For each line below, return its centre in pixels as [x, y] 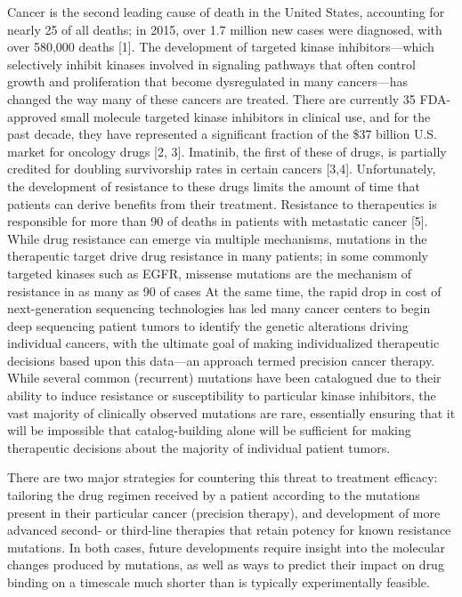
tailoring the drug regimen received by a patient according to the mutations [214, 495]
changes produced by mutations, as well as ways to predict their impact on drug [226, 565]
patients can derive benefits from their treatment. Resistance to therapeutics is [222, 203]
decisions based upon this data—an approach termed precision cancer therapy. [221, 360]
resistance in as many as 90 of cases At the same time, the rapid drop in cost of [224, 290]
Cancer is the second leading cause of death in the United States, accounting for [226, 12]
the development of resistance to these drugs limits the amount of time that [214, 186]
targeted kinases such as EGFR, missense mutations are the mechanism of [210, 273]
